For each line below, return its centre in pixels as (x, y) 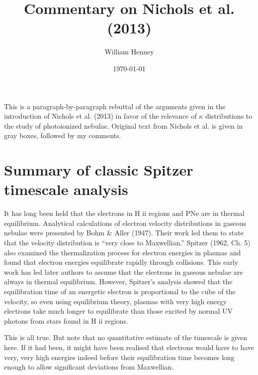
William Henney (129, 52)
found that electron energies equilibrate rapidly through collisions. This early (121, 262)
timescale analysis (66, 189)
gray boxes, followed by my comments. (63, 135)
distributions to (229, 116)
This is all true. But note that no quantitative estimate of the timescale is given (126, 337)
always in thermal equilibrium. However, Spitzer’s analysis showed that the (118, 281)
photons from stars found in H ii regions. (66, 320)
